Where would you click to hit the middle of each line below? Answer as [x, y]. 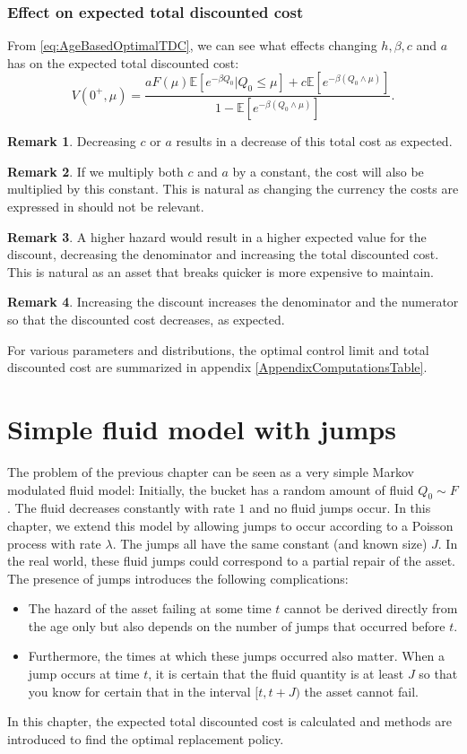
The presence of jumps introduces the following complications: [178, 578]
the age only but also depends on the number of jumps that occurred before [237, 625]
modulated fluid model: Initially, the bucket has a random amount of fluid [211, 489]
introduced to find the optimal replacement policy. [146, 738]
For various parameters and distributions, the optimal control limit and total [218, 349]
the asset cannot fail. [361, 691]
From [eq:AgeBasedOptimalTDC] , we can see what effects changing [192, 45]
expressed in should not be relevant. [106, 207]
